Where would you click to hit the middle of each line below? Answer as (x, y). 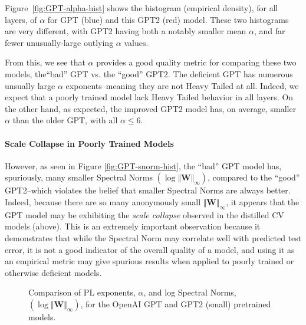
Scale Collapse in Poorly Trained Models (89, 143)
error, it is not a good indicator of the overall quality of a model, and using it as (150, 249)
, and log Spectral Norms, (190, 292)
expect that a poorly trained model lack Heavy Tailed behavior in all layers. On (149, 97)
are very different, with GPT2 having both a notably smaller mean (126, 31)
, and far (269, 31)
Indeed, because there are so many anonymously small (103, 201)
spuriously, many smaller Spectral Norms (79, 177)
